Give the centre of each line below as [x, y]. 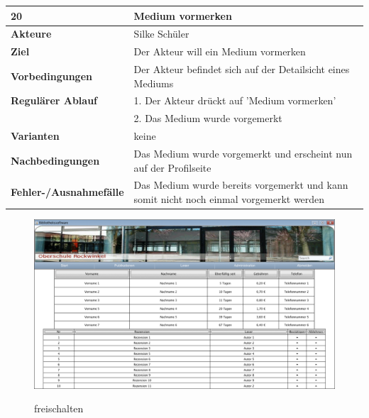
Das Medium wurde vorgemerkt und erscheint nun [243, 153]
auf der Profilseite [172, 167]
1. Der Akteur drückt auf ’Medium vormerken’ [235, 100]
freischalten [59, 408]
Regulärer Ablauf [54, 100]
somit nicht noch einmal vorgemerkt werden [229, 199]
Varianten [35, 136]
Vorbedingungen [51, 76]
